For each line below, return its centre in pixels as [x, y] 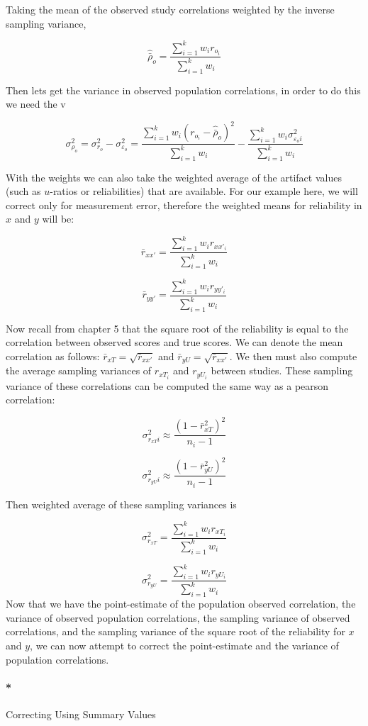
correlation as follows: [53, 356]
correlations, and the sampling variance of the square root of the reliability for [175, 631]
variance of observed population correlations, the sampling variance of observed [178, 617]
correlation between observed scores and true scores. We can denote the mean [174, 342]
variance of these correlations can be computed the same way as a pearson [167, 385]
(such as [23, 191]
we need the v [36, 104]
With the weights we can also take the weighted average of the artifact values [174, 177]
